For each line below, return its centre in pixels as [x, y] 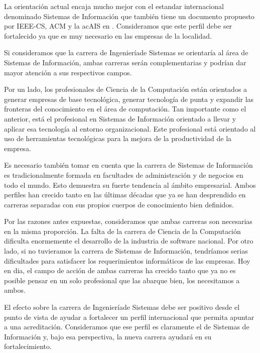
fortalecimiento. [28, 346]
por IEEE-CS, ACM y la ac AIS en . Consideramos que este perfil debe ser [118, 26]
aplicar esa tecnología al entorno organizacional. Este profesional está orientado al [130, 128]
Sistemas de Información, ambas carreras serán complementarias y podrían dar [125, 62]
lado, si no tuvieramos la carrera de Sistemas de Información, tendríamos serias [126, 251]
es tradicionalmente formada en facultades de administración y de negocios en [124, 174]
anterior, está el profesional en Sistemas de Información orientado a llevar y [120, 118]
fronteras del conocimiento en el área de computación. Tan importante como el [125, 109]
